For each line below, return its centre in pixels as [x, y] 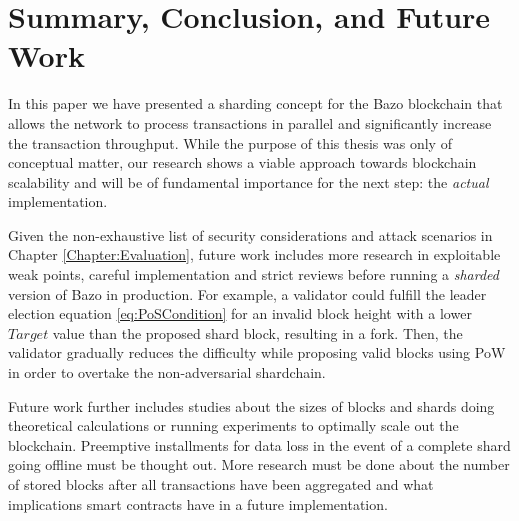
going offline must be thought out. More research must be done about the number [259, 464]
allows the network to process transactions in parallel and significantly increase [250, 122]
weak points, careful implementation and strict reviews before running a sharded [253, 274]
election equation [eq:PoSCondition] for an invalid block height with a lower [240, 313]
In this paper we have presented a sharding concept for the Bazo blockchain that [255, 103]
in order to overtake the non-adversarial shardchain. [167, 372]
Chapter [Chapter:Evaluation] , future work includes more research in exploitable [254, 254]
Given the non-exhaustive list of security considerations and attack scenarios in [250, 234]
